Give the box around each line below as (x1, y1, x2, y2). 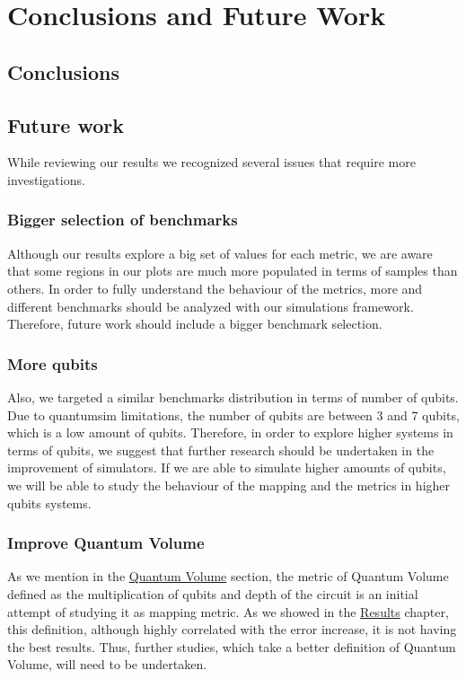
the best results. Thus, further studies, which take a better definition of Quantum (7, 637, 456, 656)
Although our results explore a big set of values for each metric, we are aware (7, 243, 433, 262)
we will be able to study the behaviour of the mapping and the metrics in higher (7, 475, 451, 494)
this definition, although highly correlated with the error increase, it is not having (7, 620, 457, 639)
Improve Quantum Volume (7, 532, 205, 554)
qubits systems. (7, 493, 92, 512)
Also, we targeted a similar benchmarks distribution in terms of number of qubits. (7, 387, 459, 406)
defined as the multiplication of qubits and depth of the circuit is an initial (7, 584, 418, 603)
